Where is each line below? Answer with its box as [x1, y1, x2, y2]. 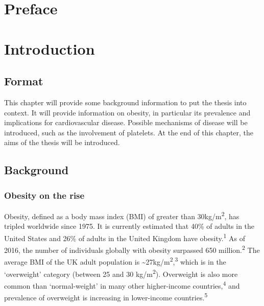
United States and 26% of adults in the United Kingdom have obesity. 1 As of [4, 231, 246, 243]
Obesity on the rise [4, 189, 85, 201]
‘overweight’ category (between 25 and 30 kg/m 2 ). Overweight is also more [4, 267, 238, 279]
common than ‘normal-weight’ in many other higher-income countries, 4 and [4, 278, 240, 291]
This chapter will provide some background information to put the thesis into [4, 97, 247, 107]
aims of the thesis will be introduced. [4, 137, 120, 148]
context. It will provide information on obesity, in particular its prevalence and [4, 107, 251, 117]
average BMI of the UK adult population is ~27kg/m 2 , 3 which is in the [4, 255, 226, 267]
